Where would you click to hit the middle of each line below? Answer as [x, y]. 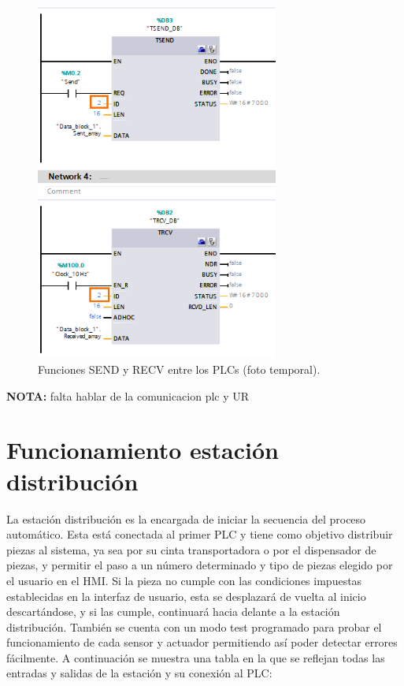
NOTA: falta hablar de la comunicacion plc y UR [128, 395]
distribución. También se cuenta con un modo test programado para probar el [194, 626]
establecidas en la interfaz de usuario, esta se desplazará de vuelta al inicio [186, 596]
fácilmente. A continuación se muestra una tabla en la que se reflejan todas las [196, 657]
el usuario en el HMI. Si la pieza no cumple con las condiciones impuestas [184, 580]
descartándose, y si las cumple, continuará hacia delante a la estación [173, 611]
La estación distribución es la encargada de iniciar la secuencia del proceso [186, 518]
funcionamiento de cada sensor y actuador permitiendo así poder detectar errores [202, 642]
